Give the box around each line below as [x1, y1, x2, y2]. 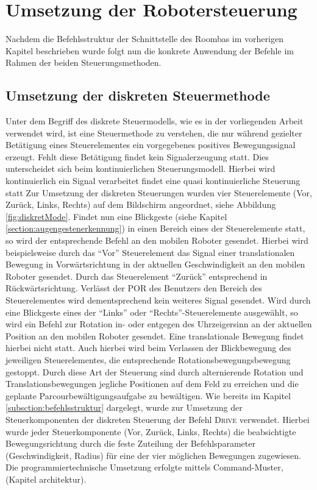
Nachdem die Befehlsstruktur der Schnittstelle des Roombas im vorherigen [5, 32, 283, 45]
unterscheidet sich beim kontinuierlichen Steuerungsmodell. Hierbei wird [5, 162, 276, 175]
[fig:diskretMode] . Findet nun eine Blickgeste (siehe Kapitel [5, 210, 227, 222]
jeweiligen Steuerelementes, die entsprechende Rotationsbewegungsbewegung [5, 353, 291, 366]
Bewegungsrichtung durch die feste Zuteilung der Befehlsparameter [5, 437, 255, 450]
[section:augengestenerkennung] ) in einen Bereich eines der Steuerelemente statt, [5, 222, 305, 235]
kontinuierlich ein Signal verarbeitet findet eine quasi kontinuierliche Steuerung [5, 174, 301, 187]
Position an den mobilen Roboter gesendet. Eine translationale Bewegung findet [5, 329, 304, 342]
